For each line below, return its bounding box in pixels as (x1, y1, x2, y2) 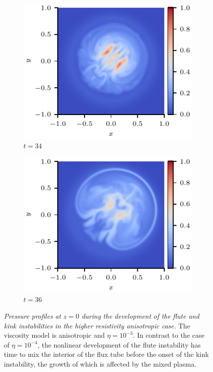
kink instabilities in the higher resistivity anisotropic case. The (4, 320, 191, 330)
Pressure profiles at (4, 310, 61, 321)
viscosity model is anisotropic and (4, 330, 105, 340)
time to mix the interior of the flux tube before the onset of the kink (4, 349, 209, 359)
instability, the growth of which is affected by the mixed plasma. (4, 358, 196, 369)
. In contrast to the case (133, 330, 205, 340)
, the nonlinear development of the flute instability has (37, 339, 201, 349)
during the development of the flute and (81, 310, 199, 321)
